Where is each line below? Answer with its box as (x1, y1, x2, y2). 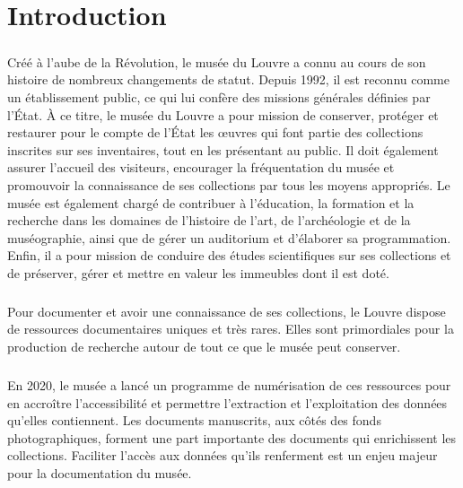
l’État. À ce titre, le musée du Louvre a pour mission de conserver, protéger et (7, 105, 439, 124)
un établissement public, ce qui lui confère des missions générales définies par (7, 87, 431, 106)
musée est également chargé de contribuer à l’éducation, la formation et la (7, 193, 415, 212)
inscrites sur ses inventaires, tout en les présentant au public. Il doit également (7, 140, 439, 159)
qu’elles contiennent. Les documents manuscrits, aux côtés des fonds (7, 411, 381, 430)
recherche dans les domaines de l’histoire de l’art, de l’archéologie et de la (7, 211, 411, 230)
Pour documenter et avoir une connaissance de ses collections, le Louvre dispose (7, 301, 446, 320)
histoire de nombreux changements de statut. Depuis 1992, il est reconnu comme (7, 70, 450, 89)
